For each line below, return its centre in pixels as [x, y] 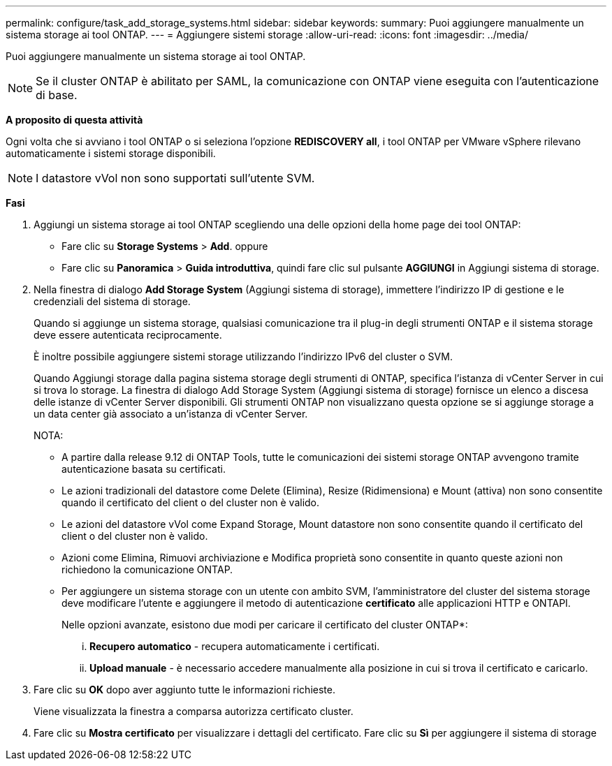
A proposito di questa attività [74, 120]
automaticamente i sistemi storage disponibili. [111, 153]
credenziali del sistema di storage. [112, 301]
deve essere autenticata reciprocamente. [128, 335]
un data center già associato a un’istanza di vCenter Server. [171, 414]
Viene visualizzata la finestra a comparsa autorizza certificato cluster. [194, 711]
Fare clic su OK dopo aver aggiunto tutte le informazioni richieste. [184, 690]
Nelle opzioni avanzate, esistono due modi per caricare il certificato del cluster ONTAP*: [265, 625]
